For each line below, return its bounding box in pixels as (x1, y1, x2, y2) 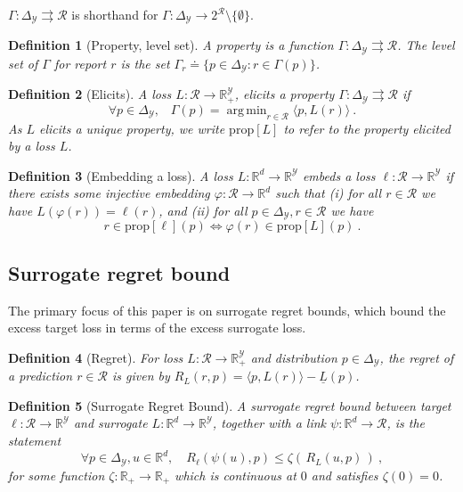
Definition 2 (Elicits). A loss (8, 85, 172, 103)
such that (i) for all (275, 184, 382, 202)
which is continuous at (175, 465, 296, 484)
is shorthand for (71, 5, 158, 23)
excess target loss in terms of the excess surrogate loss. (8, 318, 306, 337)
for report (53, 53, 107, 72)
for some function (8, 465, 105, 484)
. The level (397, 36, 455, 54)
